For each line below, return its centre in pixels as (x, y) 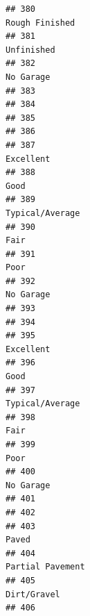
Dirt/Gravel (33, 594)
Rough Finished (40, 23)
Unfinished (30, 50)
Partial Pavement (45, 567)
